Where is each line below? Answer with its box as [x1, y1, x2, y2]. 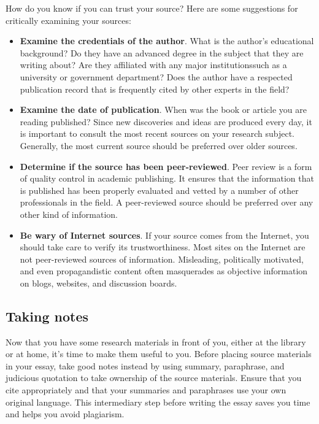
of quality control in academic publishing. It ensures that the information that [20, 172, 314, 185]
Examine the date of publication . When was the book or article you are [20, 103, 307, 116]
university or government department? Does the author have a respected [20, 70, 293, 83]
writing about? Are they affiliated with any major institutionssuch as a [20, 58, 287, 71]
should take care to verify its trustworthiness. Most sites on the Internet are [20, 241, 306, 253]
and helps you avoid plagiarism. [6, 407, 125, 420]
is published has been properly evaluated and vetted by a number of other [20, 183, 299, 196]
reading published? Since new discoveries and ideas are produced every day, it [20, 115, 312, 128]
